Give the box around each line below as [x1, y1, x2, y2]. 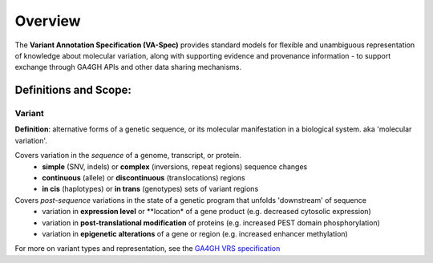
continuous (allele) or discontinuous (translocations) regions [42, 173, 245, 183]
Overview [14, 12, 81, 30]
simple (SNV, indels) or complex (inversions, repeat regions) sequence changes [42, 161, 308, 172]
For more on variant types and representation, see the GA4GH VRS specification [14, 244, 281, 253]
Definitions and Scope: [14, 83, 132, 97]
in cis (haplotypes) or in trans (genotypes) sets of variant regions [42, 184, 259, 194]
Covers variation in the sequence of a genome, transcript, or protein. [14, 151, 242, 160]
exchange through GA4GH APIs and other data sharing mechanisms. [14, 63, 242, 72]
